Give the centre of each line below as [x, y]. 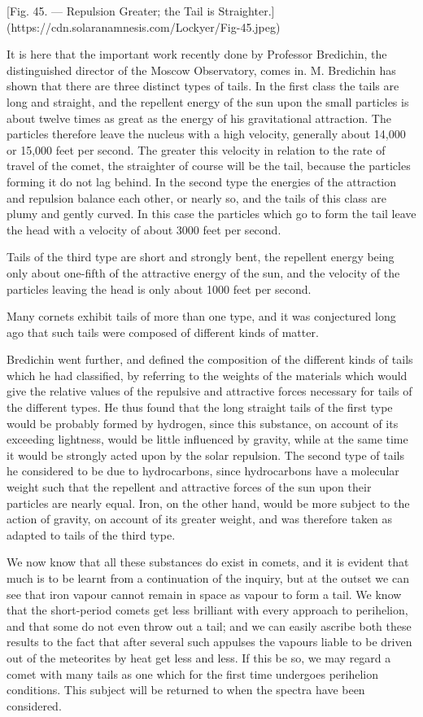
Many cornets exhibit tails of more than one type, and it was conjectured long [201, 316]
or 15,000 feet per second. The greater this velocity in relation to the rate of [196, 149]
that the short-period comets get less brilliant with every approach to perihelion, [207, 610]
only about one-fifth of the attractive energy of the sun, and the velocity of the [203, 272]
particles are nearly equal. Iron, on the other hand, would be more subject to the [208, 503]
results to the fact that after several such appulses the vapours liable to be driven [209, 642]
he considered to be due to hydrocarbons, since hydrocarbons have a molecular [203, 471]
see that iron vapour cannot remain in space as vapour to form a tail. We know [204, 594]
